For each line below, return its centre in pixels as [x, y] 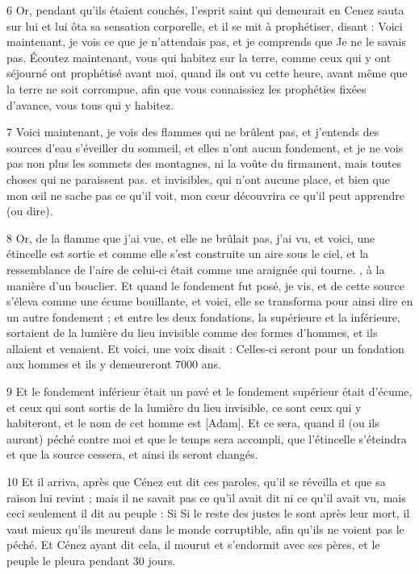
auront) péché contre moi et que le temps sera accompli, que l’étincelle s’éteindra [207, 438]
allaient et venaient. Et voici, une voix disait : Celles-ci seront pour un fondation [205, 348]
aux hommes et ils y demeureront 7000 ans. [114, 364]
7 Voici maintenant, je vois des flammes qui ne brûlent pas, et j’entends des [193, 132]
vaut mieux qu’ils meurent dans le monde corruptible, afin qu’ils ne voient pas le [205, 528]
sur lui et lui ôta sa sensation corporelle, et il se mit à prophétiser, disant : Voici [205, 25]
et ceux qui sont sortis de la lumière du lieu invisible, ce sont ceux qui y [184, 407]
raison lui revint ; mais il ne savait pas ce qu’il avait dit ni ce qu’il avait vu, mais [206, 497]
